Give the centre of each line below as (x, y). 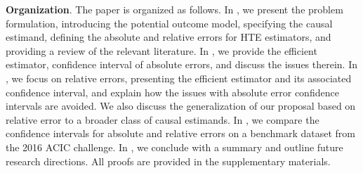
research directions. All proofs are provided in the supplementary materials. (168, 161)
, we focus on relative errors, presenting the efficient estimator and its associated (179, 78)
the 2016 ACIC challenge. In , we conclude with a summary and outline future (174, 147)
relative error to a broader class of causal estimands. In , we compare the (163, 119)
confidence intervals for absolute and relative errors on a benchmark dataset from (181, 133)
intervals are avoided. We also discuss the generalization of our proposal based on (181, 106)
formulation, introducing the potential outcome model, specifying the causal (169, 23)
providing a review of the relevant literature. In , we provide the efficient (161, 50)
